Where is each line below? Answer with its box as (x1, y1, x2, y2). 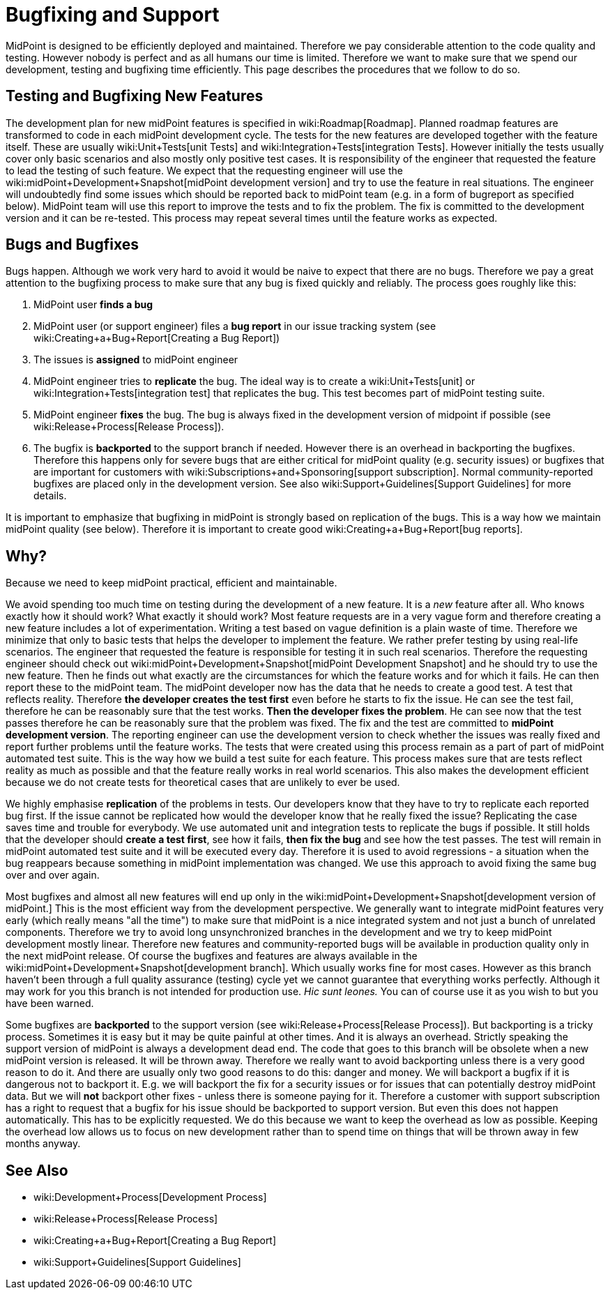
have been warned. (6, 997, 94, 1010)
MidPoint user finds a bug (33, 298, 153, 311)
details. (33, 490, 67, 502)
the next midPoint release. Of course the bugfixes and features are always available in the (6, 950, 418, 962)
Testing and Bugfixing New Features (6, 87, 264, 105)
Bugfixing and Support (6, 3, 220, 26)
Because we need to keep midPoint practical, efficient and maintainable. (6, 577, 337, 589)
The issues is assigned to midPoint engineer (33, 354, 238, 366)
